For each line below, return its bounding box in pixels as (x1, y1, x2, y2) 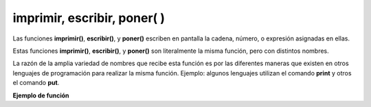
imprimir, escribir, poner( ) (12, 10, 165, 25)
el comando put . (12, 79, 60, 87)
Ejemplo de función (12, 91, 69, 99)
